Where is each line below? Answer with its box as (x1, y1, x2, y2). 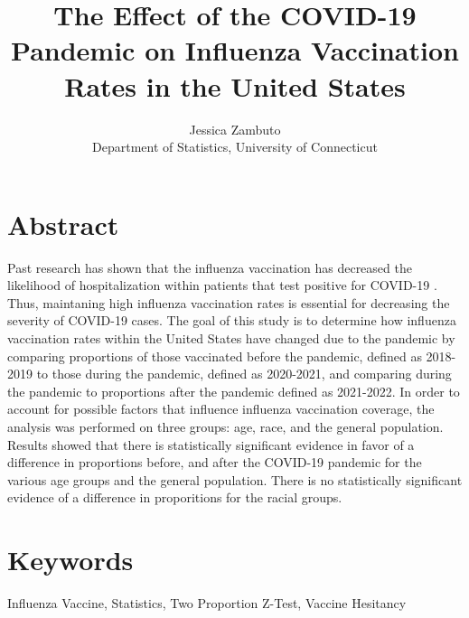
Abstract (7, 205, 119, 242)
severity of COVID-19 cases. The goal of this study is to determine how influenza (7, 311, 456, 330)
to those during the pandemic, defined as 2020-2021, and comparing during (36, 364, 452, 383)
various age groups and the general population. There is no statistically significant (7, 470, 463, 489)
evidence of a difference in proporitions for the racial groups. (7, 488, 342, 507)
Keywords (7, 541, 134, 578)
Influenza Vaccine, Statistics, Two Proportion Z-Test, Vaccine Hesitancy (7, 594, 407, 613)
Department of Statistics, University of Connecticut (92, 137, 378, 156)
